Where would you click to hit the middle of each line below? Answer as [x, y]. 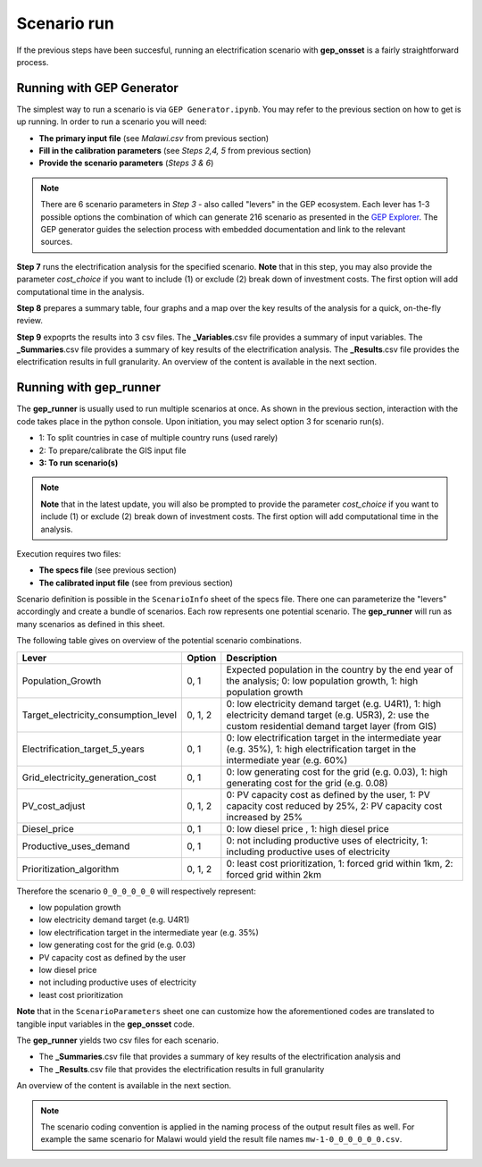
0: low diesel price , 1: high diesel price [308, 828]
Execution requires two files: [69, 553]
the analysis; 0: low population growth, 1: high [322, 681]
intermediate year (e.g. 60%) [287, 760]
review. [30, 321]
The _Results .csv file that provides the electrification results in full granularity [182, 1069]
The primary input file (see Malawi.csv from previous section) [154, 138]
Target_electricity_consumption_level [100, 715]
